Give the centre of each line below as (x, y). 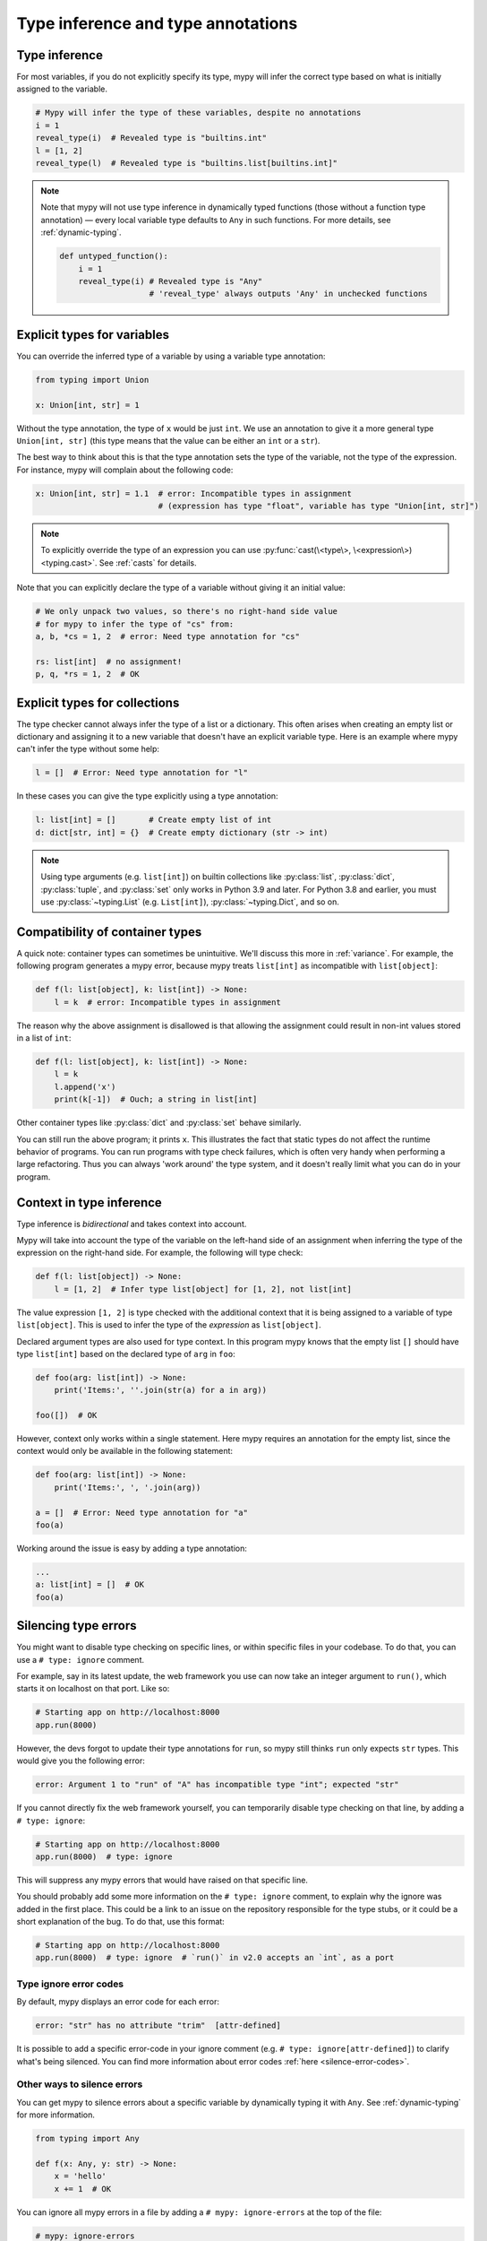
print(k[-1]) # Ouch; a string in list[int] (156, 1099)
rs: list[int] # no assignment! (109, 662)
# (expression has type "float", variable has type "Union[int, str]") (318, 506)
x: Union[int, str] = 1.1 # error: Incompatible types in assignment (194, 493)
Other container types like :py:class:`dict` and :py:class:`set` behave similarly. (159, 1123)
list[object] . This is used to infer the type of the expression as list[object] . (169, 1325)
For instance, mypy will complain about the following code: (125, 470)
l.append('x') (85, 1086)
